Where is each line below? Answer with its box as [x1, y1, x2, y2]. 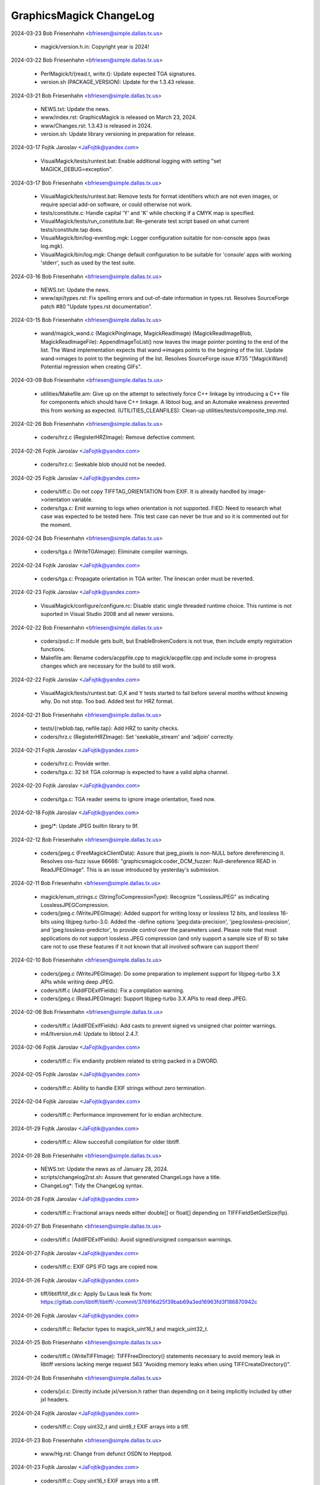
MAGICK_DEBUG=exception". [40, 166, 113, 173]
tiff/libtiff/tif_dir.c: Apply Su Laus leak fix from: [40, 1290, 152, 1297]
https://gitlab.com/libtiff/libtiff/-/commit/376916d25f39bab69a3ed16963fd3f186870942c [40, 1298, 258, 1306]
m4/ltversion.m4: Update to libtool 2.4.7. [40, 1031, 139, 1038]
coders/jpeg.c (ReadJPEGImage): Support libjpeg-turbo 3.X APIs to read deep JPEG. [40, 995, 248, 1002]
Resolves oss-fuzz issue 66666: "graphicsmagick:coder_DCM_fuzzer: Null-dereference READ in [40, 858, 277, 865]
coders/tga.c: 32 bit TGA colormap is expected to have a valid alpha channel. [40, 768, 229, 775]
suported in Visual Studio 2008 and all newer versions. [40, 611, 174, 618]
